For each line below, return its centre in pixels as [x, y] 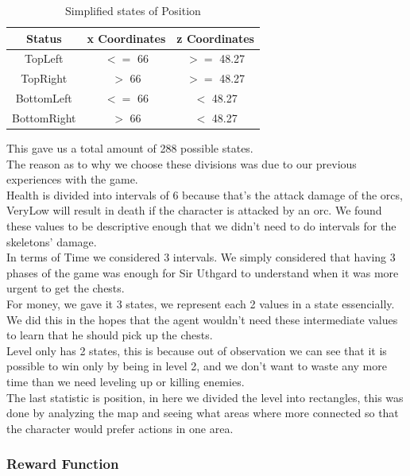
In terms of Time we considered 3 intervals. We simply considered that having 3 [201, 257]
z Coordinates [215, 38]
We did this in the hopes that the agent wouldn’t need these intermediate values [202, 319]
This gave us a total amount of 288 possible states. [130, 148]
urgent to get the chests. [66, 288]
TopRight [44, 78]
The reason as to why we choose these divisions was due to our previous [182, 163]
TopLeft [44, 58]
